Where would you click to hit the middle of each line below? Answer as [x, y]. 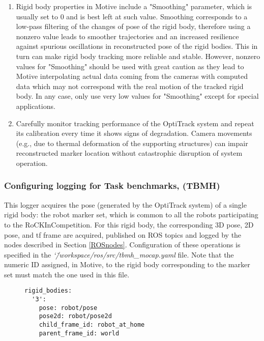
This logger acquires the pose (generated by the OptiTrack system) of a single [125, 204]
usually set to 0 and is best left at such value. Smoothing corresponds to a [132, 16]
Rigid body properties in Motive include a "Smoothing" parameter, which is [134, 6]
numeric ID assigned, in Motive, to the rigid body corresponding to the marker [127, 264]
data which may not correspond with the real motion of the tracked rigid [130, 86]
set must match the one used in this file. [67, 274]
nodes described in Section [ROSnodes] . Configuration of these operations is [122, 245]
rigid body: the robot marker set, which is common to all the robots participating [131, 215]
